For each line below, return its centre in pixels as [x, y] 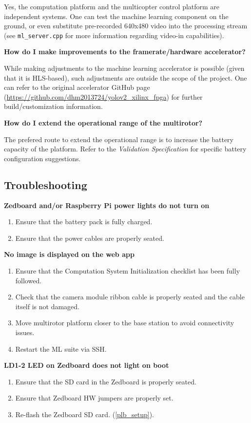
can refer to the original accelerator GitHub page [77, 87]
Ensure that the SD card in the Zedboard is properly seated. [106, 381]
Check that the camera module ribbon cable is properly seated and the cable [130, 297]
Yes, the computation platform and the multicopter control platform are [112, 6]
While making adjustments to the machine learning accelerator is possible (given [124, 68]
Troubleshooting [46, 184]
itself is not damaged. [48, 306]
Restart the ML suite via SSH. [61, 349]
